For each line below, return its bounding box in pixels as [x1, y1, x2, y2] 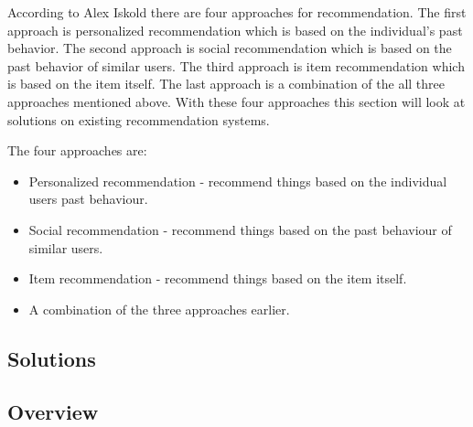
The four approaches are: [7, 141, 147, 160]
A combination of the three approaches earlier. [28, 299, 290, 318]
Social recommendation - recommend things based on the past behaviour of [28, 219, 452, 239]
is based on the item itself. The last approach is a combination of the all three [7, 74, 445, 93]
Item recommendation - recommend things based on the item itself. [28, 269, 407, 288]
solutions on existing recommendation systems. [7, 110, 270, 129]
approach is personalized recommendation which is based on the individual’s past [7, 20, 463, 39]
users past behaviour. [28, 189, 148, 208]
